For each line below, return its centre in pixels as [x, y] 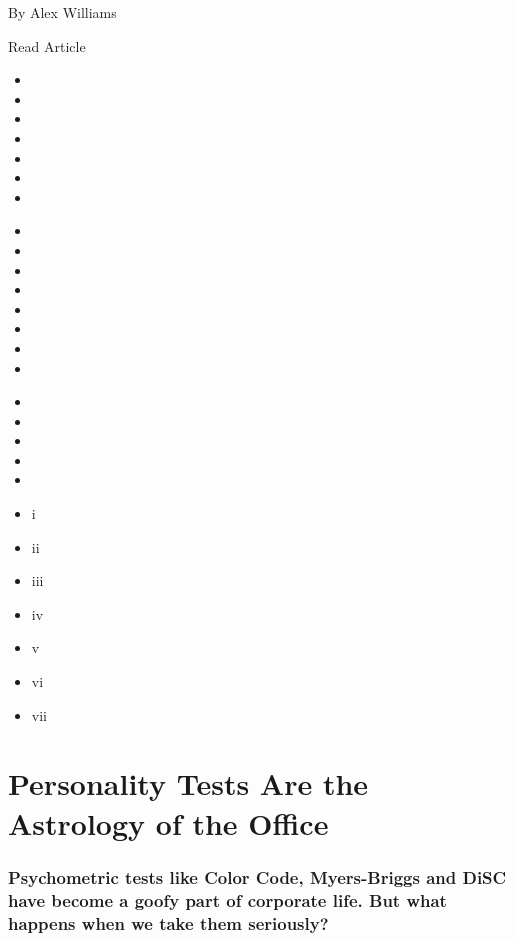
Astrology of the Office [168, 822]
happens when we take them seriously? [168, 922]
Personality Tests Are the [188, 783]
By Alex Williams [62, 12]
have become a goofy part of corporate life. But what [227, 899]
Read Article [47, 45]
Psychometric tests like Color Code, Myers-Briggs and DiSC [257, 876]
